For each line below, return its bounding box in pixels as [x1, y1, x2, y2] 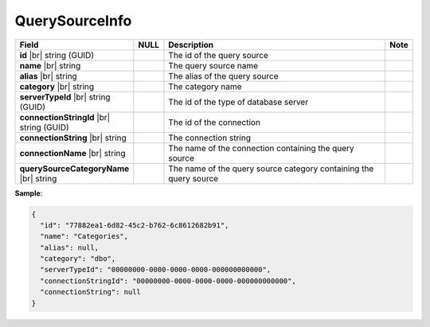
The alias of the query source [168, 70, 279, 81]
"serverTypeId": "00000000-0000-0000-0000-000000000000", [40, 265, 272, 274]
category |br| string [19, 80, 95, 91]
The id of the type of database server [168, 96, 309, 107]
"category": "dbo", [40, 255, 116, 263]
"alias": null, [40, 243, 100, 252]
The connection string [168, 132, 251, 143]
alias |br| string [19, 70, 77, 81]
